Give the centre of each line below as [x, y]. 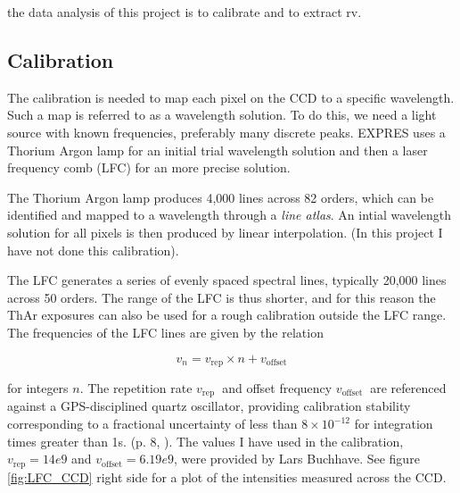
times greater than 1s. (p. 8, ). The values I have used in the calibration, [205, 441]
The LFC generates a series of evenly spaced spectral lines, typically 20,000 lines [227, 280]
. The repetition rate [136, 387]
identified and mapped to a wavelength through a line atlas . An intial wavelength [230, 215]
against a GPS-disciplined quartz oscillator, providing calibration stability [209, 406]
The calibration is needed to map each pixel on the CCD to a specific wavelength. [231, 97]
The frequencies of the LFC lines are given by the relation [165, 332]
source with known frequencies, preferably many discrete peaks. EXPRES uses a [226, 132]
